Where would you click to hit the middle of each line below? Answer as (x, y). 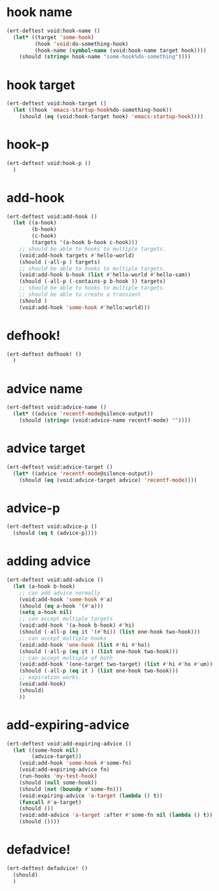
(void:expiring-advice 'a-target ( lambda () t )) (91, 796)
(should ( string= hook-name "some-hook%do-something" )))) (105, 57)
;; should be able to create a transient (80, 294)
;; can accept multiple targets (66, 619)
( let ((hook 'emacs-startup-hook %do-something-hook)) (92, 110)
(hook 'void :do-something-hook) (82, 44)
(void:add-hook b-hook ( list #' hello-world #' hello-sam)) (105, 275)
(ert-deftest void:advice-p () (52, 527)
